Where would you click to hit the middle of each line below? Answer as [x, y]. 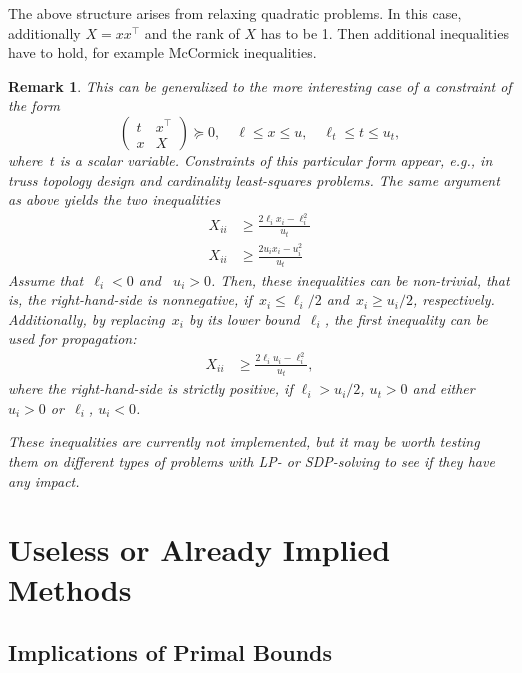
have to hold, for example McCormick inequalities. [162, 52]
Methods [70, 588]
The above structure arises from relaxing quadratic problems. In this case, [235, 13]
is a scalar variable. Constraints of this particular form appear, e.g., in [276, 159]
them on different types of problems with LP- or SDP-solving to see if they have [251, 461]
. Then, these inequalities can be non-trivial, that [360, 279]
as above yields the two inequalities [114, 199]
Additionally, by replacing [86, 318]
